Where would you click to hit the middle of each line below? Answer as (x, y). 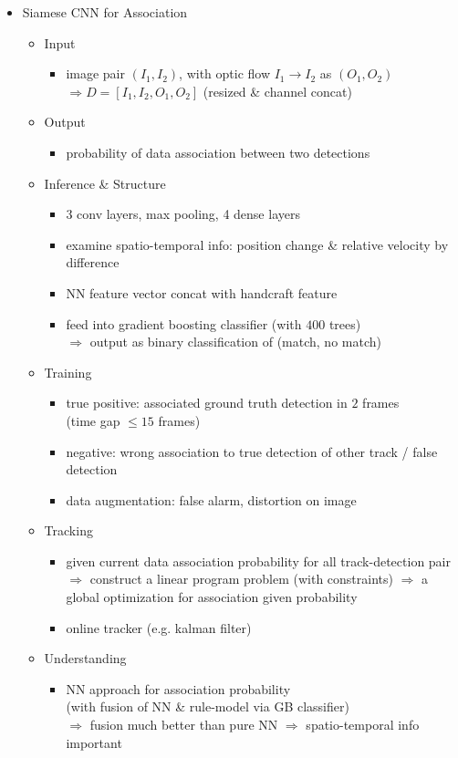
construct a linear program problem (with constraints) (241, 579)
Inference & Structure (105, 183)
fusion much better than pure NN (184, 725)
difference (93, 262)
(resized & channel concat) (277, 91)
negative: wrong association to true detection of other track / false (252, 451)
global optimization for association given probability (212, 597)
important (94, 742)
